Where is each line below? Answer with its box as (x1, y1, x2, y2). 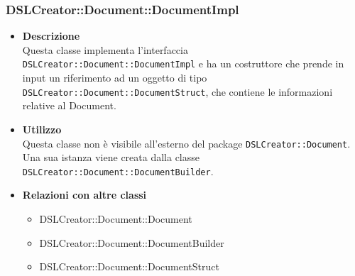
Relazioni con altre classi (22, 187, 147, 202)
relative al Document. (22, 98, 116, 113)
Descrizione (22, 28, 80, 43)
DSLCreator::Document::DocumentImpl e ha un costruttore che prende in (22, 56, 344, 71)
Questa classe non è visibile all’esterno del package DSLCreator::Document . (22, 136, 351, 150)
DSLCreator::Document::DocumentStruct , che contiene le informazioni (22, 84, 333, 99)
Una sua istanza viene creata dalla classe (22, 150, 200, 165)
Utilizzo (22, 121, 62, 136)
